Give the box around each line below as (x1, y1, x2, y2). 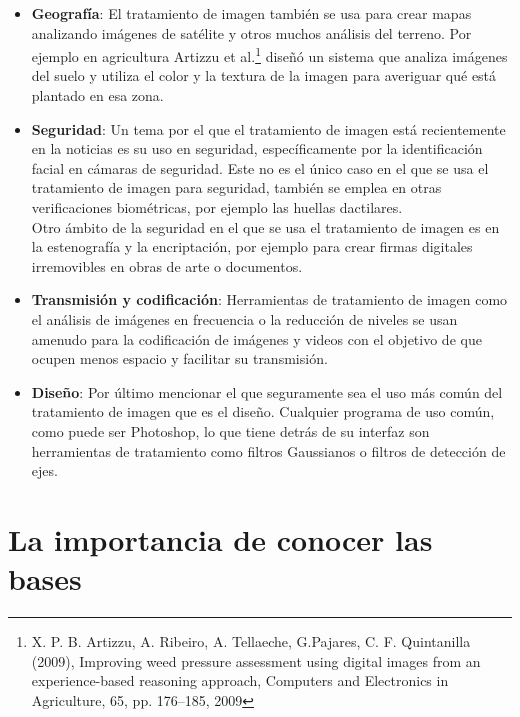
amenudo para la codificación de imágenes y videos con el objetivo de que (31, 328, 482, 349)
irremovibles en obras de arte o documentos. (31, 255, 303, 276)
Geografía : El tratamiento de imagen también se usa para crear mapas (31, 3, 472, 23)
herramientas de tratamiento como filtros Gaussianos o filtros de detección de (31, 440, 506, 461)
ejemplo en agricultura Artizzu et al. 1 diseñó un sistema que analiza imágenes (31, 43, 508, 66)
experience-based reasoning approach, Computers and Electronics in (31, 670, 449, 691)
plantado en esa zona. (31, 85, 164, 106)
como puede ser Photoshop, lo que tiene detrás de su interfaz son (31, 420, 430, 441)
